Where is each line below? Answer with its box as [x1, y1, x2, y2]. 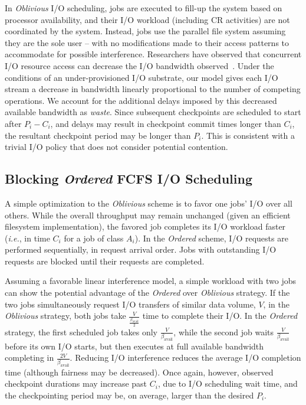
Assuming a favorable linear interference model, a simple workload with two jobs [5, 275, 296, 287]
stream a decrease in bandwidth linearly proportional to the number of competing [5, 83, 301, 95]
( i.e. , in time [5, 231, 50, 244]
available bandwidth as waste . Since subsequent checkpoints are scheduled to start [5, 106, 301, 118]
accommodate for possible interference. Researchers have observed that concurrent [5, 48, 302, 60]
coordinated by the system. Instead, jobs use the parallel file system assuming [5, 25, 286, 37]
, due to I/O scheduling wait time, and [157, 377, 298, 390]
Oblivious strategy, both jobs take [5, 309, 126, 322]
